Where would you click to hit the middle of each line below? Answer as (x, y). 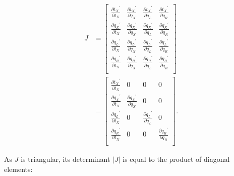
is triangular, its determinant (66, 159)
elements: (18, 169)
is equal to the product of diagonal (176, 159)
